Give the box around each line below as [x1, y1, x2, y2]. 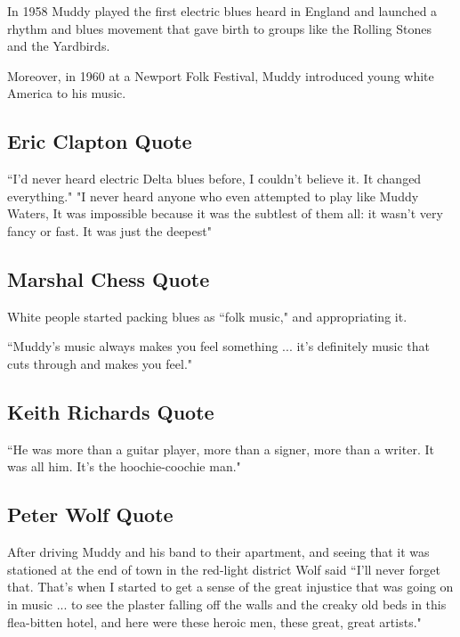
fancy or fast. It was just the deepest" [7, 221, 212, 240]
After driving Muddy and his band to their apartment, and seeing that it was [7, 543, 430, 561]
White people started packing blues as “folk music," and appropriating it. [7, 306, 408, 325]
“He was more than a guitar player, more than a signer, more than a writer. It [7, 439, 434, 458]
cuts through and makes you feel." [7, 354, 193, 372]
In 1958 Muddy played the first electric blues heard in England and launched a [7, 2, 438, 20]
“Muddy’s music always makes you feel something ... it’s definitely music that [7, 337, 430, 355]
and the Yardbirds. [7, 37, 110, 55]
